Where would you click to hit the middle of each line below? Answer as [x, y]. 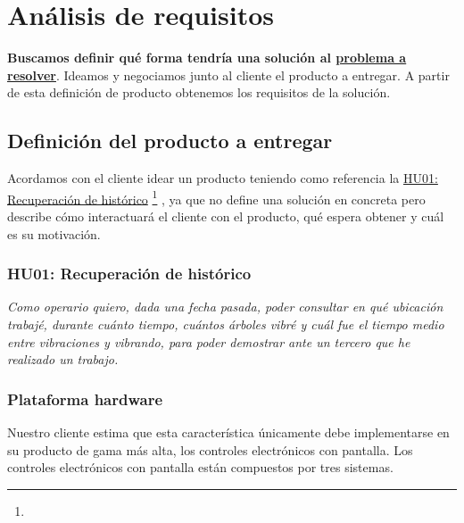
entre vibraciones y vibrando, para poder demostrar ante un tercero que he [209, 341]
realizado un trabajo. [63, 359]
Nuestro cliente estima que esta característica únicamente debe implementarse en [228, 432]
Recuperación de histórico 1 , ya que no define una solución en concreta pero [216, 197]
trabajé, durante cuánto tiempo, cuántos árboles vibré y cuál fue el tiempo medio [226, 324]
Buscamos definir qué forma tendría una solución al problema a [207, 58]
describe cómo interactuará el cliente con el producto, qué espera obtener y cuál [226, 216]
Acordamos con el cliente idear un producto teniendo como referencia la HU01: [223, 178]
